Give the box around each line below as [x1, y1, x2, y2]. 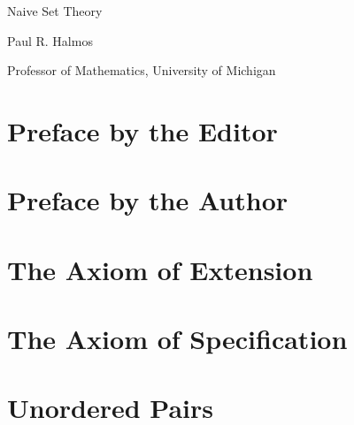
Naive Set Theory [7, 2, 103, 19]
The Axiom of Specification [7, 321, 348, 357]
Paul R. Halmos [7, 31, 93, 49]
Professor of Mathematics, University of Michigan [7, 61, 276, 80]
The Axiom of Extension [7, 251, 313, 287]
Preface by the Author [7, 182, 289, 218]
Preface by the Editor [7, 112, 278, 148]
